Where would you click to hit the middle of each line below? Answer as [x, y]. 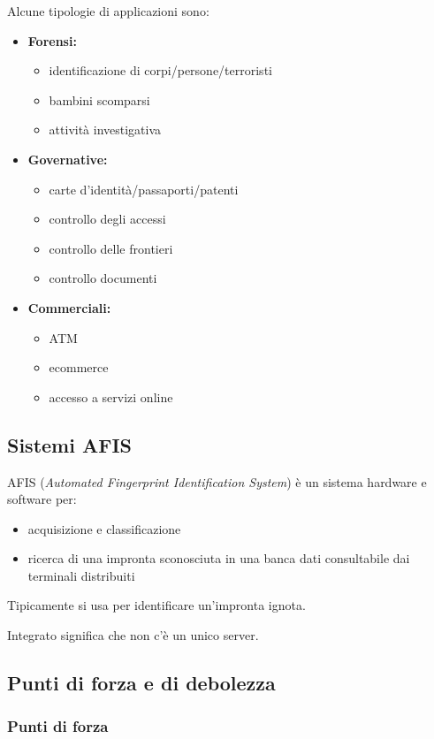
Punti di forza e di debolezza [141, 683]
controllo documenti [103, 278]
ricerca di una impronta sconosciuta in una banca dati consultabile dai [219, 558]
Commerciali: [69, 307]
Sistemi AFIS [69, 444]
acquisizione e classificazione [104, 528]
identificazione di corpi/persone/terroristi [160, 70]
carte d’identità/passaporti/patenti [144, 189]
